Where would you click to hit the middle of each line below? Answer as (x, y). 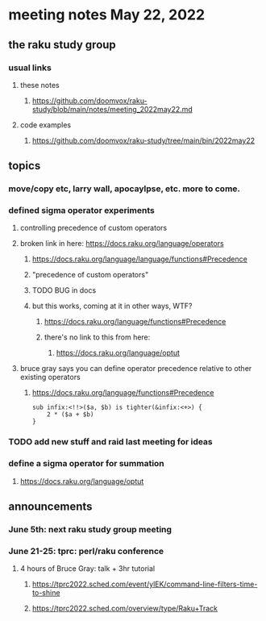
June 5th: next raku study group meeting (90, 530)
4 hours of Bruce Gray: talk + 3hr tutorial (87, 569)
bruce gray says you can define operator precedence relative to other (136, 369)
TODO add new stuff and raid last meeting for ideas (111, 442)
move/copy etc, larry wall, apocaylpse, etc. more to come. (124, 189)
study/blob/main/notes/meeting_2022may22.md (112, 109)
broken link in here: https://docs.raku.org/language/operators (122, 244)
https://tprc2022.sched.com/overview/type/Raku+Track (125, 608)
